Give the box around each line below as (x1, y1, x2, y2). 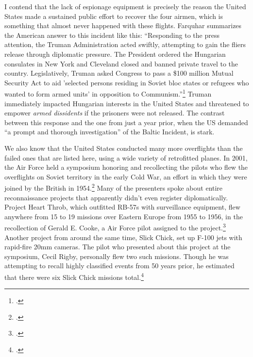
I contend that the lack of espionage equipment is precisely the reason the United (4, 1, 246, 11)
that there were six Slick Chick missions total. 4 (4, 271, 144, 282)
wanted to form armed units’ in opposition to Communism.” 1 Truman (4, 87, 212, 98)
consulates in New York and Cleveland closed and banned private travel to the (4, 58, 238, 68)
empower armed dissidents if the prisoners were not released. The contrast (4, 108, 225, 118)
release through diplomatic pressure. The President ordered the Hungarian (4, 49, 226, 59)
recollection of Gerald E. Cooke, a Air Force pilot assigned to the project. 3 (4, 221, 226, 233)
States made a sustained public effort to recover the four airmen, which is (4, 11, 223, 21)
